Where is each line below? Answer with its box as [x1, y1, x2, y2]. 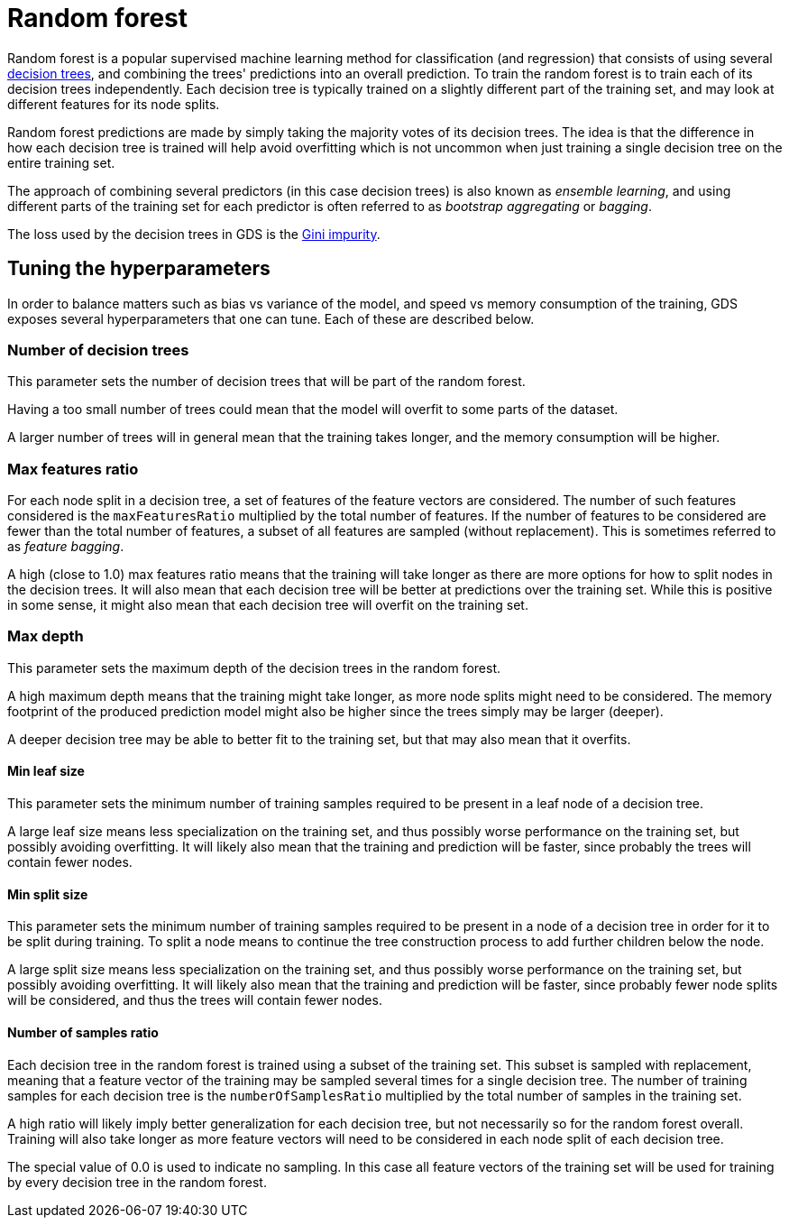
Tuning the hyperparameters [7, 257, 271, 281]
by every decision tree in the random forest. [7, 1174, 267, 1190]
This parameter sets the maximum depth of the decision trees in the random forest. [7, 659, 501, 676]
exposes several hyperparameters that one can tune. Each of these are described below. [7, 310, 535, 327]
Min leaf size [7, 763, 85, 779]
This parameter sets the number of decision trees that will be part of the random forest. [7, 373, 526, 390]
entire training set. [7, 154, 115, 170]
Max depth [7, 627, 84, 646]
